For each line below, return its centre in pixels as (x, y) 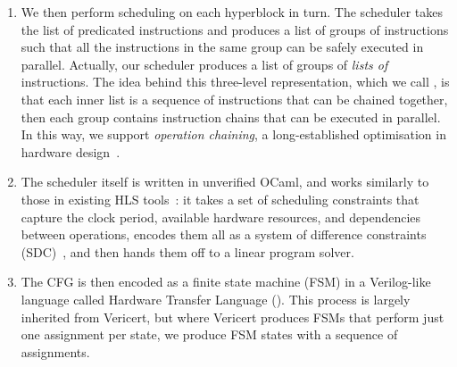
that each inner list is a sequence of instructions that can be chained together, (234, 99)
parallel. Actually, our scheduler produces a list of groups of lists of (204, 64)
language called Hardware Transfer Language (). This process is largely (216, 299)
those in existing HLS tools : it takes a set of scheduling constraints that (220, 199)
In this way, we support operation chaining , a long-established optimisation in (233, 134)
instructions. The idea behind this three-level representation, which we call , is (235, 82)
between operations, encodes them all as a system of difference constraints (224, 234)
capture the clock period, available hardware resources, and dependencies (221, 217)
